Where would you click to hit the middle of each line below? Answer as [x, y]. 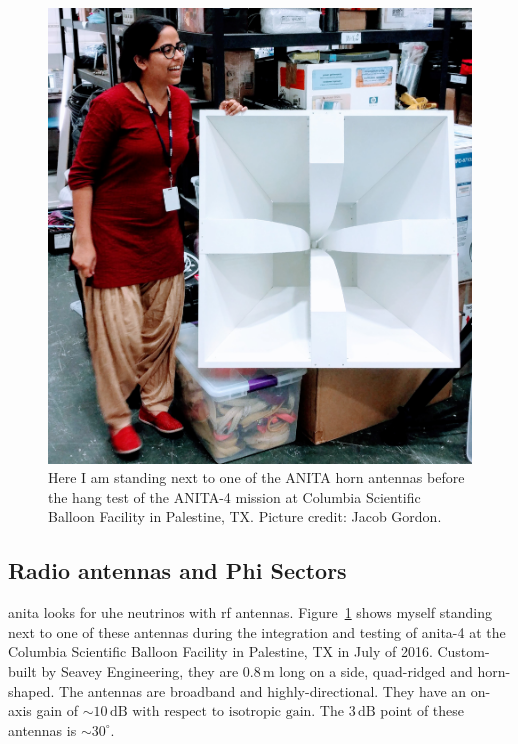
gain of [57, 710]
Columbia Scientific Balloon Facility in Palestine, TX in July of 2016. [220, 651]
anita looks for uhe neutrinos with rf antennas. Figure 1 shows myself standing [250, 612]
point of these [422, 710]
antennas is [42, 729]
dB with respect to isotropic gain [210, 712]
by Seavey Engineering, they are [140, 670]
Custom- [463, 651]
